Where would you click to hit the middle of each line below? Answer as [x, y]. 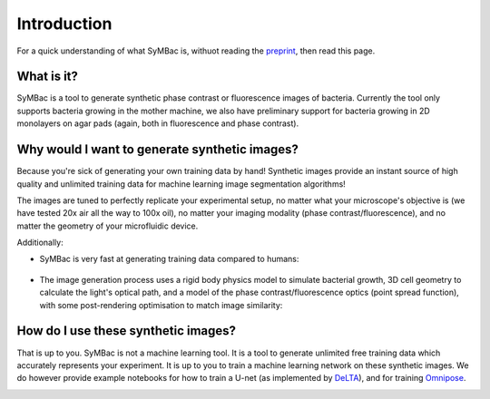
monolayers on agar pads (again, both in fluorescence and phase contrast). [158, 123]
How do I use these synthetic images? [126, 331]
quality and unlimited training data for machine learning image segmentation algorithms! [181, 184]
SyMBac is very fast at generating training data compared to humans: [169, 259]
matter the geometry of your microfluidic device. [108, 226]
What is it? [48, 77]
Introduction [64, 24]
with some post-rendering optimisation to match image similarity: [161, 305]
